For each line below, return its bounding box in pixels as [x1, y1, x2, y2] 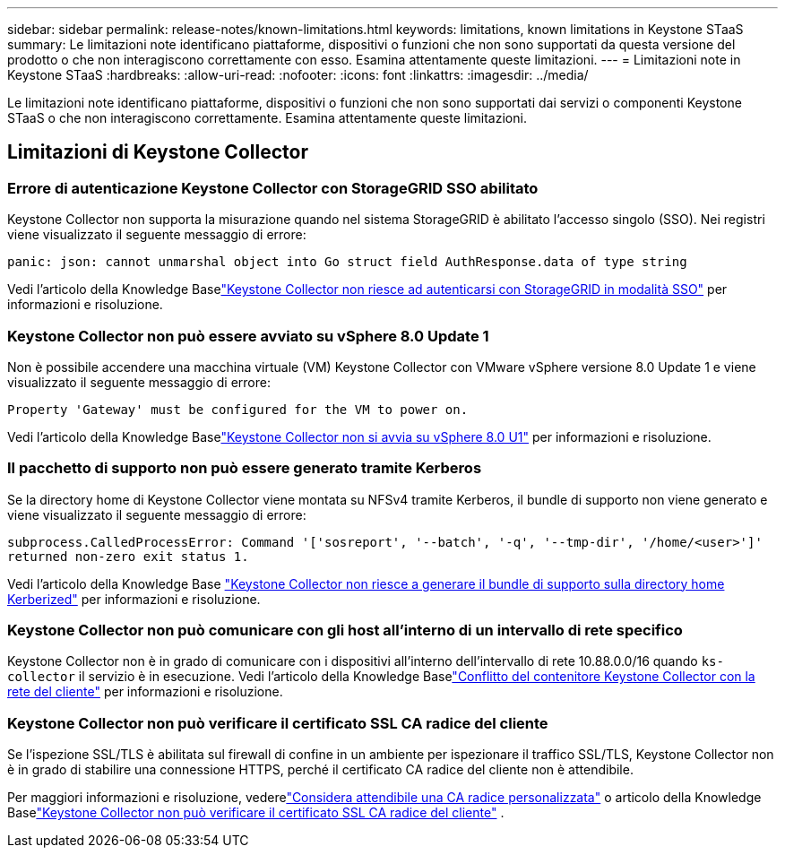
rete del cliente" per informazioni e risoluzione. [7, 684, 283, 700]
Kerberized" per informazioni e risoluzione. [7, 591, 261, 607]
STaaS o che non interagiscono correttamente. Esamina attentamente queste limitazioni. [7, 110, 527, 125]
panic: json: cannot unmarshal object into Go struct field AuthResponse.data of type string [7, 255, 687, 270]
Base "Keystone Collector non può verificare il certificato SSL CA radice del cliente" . [7, 805, 505, 821]
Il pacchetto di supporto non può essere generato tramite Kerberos [7, 459, 482, 478]
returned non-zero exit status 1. [7, 548, 249, 564]
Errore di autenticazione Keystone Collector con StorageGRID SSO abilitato [7, 178, 539, 197]
